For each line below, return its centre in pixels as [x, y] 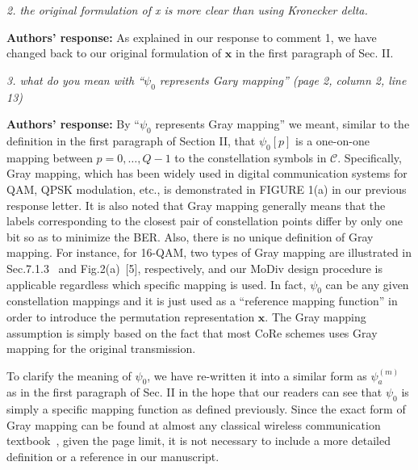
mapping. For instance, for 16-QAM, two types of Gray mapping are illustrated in [209, 252]
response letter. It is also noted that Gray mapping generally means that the [196, 205]
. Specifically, [370, 157]
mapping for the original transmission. [101, 348]
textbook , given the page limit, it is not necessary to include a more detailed [199, 441]
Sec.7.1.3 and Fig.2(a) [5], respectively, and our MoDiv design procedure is [194, 268]
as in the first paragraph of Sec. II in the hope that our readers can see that [194, 392]
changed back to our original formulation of [114, 53]
